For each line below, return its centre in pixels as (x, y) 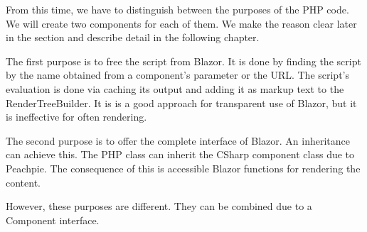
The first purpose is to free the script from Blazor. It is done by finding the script (183, 61)
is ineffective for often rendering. (76, 117)
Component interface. (53, 220)
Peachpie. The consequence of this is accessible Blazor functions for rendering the (183, 168)
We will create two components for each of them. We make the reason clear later (181, 23)
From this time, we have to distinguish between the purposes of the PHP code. (177, 9)
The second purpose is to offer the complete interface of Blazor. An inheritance (178, 140)
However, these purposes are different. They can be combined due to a (159, 206)
